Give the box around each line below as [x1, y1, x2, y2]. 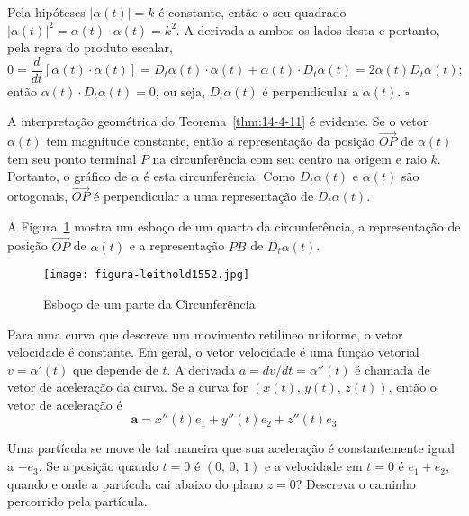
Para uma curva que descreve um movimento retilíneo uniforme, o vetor [7, 324, 403, 343]
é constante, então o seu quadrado [158, 3, 347, 21]
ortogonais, [7, 186, 68, 205]
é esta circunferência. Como [143, 167, 296, 186]
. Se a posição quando [38, 457, 158, 475]
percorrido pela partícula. [7, 492, 148, 511]
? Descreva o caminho [295, 474, 416, 493]
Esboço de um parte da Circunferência [43, 294, 256, 312]
